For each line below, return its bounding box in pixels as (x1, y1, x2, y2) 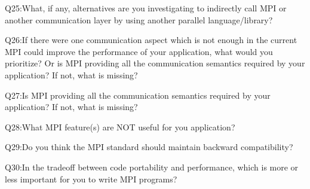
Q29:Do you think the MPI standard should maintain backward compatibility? (5, 141, 293, 153)
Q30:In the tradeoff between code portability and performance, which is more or (5, 160, 299, 173)
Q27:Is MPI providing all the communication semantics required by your (5, 89, 271, 101)
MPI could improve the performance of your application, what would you (5, 45, 273, 57)
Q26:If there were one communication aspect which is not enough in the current (5, 33, 297, 46)
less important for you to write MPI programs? (5, 172, 177, 185)
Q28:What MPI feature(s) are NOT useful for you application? (5, 120, 235, 133)
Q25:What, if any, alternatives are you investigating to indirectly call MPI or (5, 2, 287, 14)
